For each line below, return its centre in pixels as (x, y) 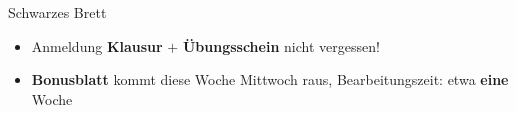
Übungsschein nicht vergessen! (281, 45)
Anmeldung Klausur (97, 45)
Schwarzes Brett (57, 12)
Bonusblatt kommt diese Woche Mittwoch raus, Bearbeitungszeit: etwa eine (270, 79)
